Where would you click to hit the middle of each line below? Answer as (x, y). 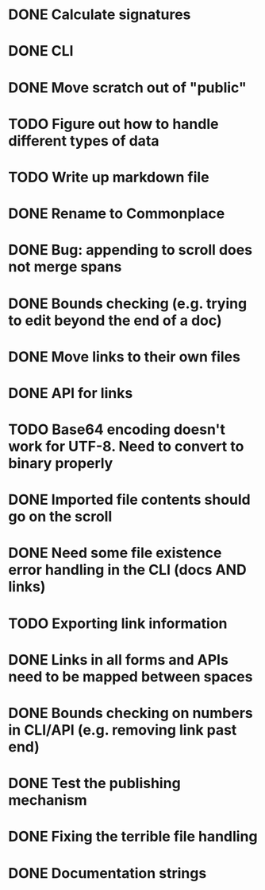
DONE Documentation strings (108, 873)
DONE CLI (41, 51)
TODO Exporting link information (118, 623)
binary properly (61, 464)
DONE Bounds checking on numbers (131, 713)
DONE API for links (71, 393)
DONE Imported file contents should (130, 500)
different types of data (84, 141)
